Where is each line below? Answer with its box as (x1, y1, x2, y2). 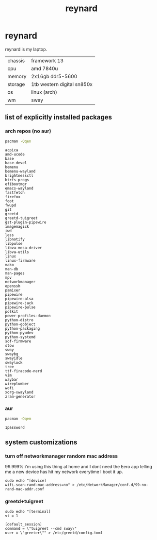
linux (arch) (31, 88, 57, 95)
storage (7, 81, 25, 87)
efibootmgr (5, 182, 27, 186)
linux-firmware (5, 258, 36, 263)
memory (7, 73, 27, 80)
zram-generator (5, 394, 36, 399)
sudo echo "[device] (5, 478, 47, 483)
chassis (7, 57, 25, 64)
